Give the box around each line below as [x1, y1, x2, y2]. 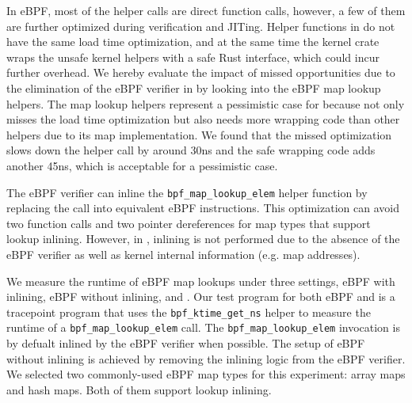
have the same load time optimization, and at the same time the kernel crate [6, 33, 380, 50]
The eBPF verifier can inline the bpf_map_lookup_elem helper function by [6, 184, 368, 200]
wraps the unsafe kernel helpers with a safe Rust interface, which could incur [6, 48, 380, 65]
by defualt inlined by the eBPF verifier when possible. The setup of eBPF [6, 335, 365, 352]
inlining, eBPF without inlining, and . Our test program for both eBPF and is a [6, 288, 395, 305]
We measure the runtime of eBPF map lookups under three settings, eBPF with [6, 272, 395, 289]
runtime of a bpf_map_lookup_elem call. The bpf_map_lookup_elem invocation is [6, 319, 400, 336]
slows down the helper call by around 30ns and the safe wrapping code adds [6, 142, 376, 158]
